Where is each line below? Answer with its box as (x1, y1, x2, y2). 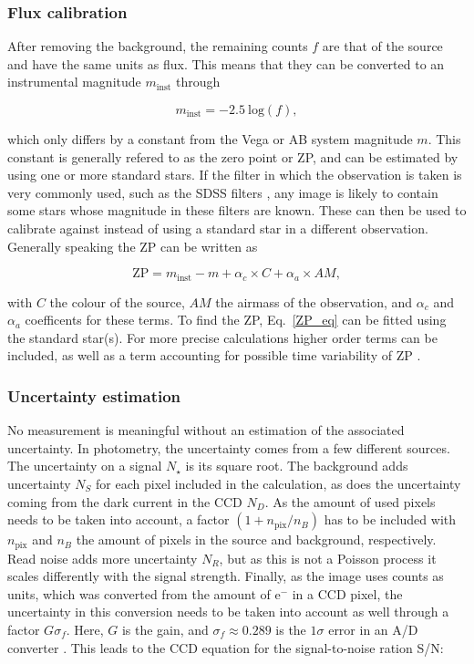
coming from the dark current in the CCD (7, 492, 242, 511)
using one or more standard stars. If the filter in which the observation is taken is (7, 165, 462, 184)
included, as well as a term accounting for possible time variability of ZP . (7, 346, 421, 365)
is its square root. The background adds (185, 456, 408, 475)
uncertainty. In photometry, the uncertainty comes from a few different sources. (7, 438, 450, 457)
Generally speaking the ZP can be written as (7, 236, 258, 255)
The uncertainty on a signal (7, 456, 162, 475)
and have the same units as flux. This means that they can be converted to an (7, 54, 445, 73)
